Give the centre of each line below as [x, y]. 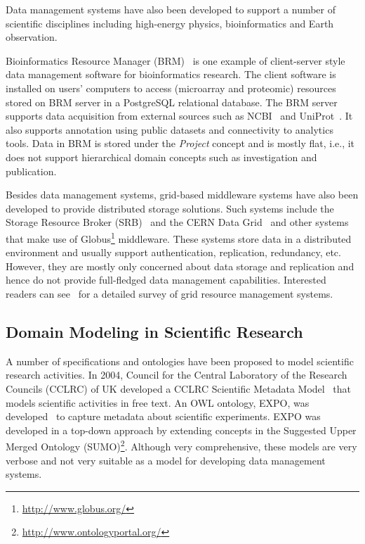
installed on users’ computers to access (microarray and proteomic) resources [171, 88]
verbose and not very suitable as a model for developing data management [166, 460]
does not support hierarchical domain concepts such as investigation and [161, 157]
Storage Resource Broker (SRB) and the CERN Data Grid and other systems [177, 222]
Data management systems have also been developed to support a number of [171, 9]
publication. [31, 171]
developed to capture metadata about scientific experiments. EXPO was [163, 416]
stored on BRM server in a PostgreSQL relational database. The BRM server [172, 102]
